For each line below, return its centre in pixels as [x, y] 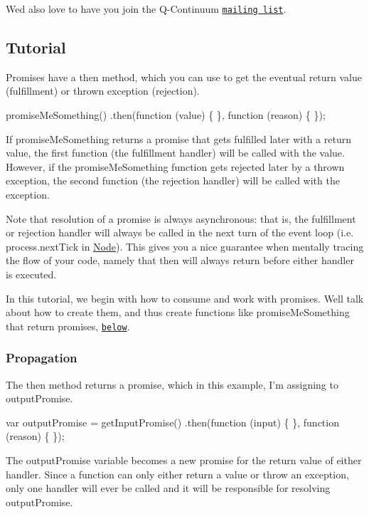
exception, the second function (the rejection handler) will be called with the [173, 180]
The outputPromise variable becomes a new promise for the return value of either [184, 460]
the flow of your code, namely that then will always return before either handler [180, 260]
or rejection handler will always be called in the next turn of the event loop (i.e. [180, 232]
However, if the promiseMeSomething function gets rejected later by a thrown [175, 166]
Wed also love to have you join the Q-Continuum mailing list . [146, 9]
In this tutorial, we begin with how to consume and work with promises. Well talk [185, 298]
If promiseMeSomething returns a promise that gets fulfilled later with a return [178, 138]
